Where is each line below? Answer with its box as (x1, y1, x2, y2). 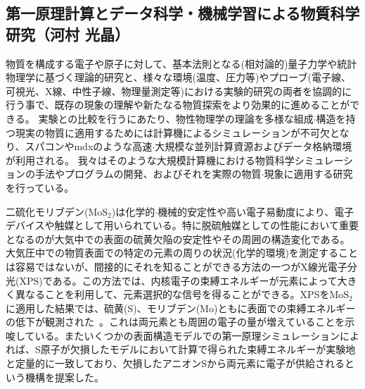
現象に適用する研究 (264, 166, 353, 181)
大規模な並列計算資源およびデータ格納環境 (155, 139, 352, 154)
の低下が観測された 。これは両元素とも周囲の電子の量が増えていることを (6, 314, 345, 329)
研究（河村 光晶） (6, 23, 130, 44)
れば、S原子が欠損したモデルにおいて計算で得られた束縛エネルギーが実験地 (6, 342, 356, 357)
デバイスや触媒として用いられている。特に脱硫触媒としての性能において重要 (6, 218, 359, 233)
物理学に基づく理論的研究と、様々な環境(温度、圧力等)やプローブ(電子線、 (6, 70, 351, 85)
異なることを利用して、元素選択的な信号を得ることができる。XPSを (15, 287, 330, 302)
